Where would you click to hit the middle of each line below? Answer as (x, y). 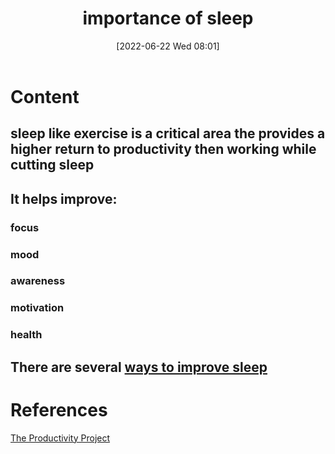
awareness (38, 281)
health (26, 335)
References (59, 409)
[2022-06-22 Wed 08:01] (168, 46)
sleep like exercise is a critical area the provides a (168, 133)
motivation (37, 308)
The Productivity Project (60, 438)
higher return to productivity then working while (163, 149)
